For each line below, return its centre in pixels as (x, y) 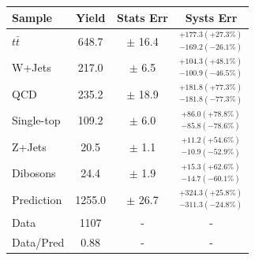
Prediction (37, 199)
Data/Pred (38, 241)
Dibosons (34, 173)
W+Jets (32, 67)
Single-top (36, 120)
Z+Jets (29, 146)
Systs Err (211, 17)
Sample (32, 17)
